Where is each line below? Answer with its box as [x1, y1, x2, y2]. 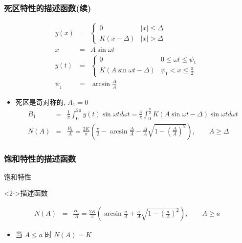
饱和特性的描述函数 [4, 152, 76, 164]
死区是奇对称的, [15, 96, 66, 107]
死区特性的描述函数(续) [4, 1, 91, 14]
